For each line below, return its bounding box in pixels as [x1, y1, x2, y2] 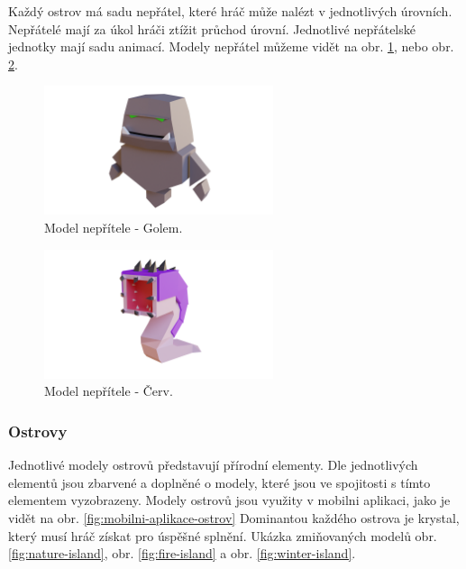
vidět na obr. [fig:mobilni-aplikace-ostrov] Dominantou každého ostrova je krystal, [8, 508, 460, 527]
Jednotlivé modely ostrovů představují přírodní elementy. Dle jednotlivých [8, 455, 418, 474]
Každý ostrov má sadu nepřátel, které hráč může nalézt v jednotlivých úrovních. [8, 2, 452, 20]
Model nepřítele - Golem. [44, 218, 183, 237]
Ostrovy [8, 419, 68, 442]
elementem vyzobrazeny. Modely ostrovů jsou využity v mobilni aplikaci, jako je [8, 491, 451, 509]
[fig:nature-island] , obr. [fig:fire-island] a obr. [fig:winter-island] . [8, 544, 356, 563]
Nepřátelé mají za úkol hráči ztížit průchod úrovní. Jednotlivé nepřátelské [8, 19, 416, 38]
